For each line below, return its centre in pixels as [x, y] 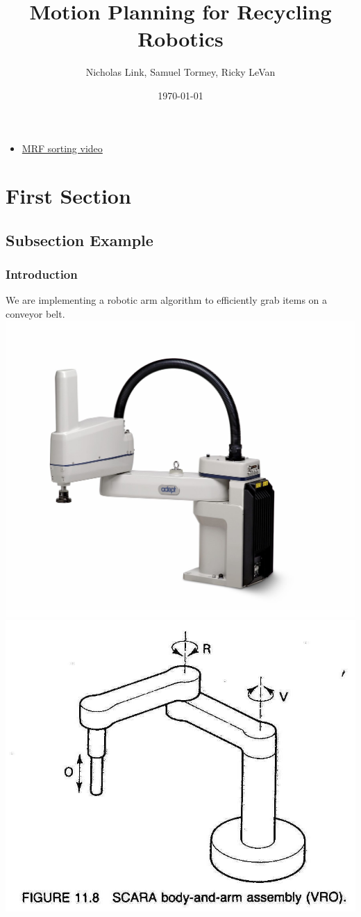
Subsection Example [79, 240]
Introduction [42, 274]
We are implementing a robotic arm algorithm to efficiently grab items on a [167, 300]
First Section [68, 196]
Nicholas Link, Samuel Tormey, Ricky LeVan [180, 72]
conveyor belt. [35, 314]
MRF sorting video [62, 148]
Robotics [180, 39]
